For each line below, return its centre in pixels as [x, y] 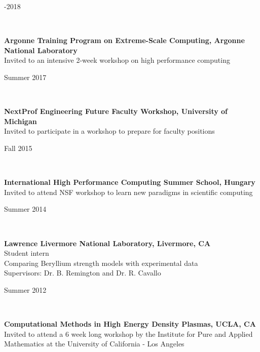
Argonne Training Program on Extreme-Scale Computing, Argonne [124, 40]
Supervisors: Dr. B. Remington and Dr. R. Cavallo [83, 273]
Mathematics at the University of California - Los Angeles [94, 344]
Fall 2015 [18, 148]
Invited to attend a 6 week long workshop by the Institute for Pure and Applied [128, 334]
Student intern [27, 253]
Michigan [21, 121]
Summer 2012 [25, 289]
